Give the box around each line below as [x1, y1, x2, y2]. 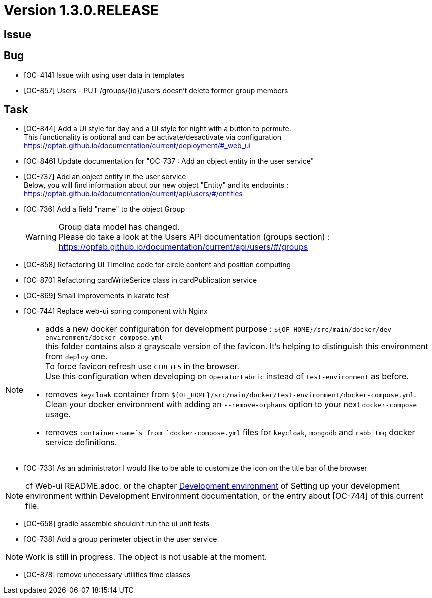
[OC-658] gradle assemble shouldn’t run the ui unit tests [24, 519, 210, 528]
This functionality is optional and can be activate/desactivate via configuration [24, 133, 281, 142]
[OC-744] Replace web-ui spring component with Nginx [24, 307, 208, 316]
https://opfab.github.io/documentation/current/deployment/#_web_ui [24, 141, 251, 150]
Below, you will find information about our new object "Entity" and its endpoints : [24, 181, 289, 190]
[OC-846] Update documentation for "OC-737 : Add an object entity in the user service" [24, 157, 314, 166]
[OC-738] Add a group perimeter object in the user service [24, 535, 217, 544]
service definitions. [45, 437, 117, 448]
